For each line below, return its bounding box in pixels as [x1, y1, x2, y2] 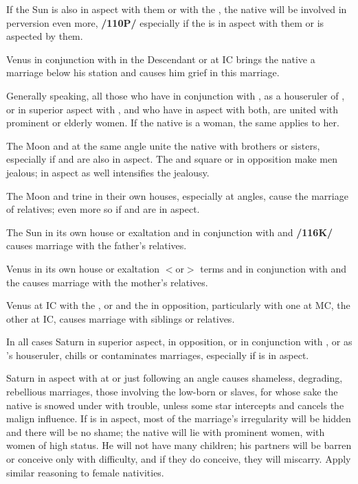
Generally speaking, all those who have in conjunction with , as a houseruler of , [6, 88, 345, 102]
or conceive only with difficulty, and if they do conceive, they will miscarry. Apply [6, 452, 351, 466]
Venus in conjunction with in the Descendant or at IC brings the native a [6, 51, 315, 66]
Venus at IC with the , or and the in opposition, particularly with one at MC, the [6, 298, 350, 312]
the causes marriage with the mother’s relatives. [6, 275, 208, 289]
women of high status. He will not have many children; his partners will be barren [6, 438, 352, 452]
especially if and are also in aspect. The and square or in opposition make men [6, 152, 337, 166]
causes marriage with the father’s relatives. [6, 238, 187, 253]
